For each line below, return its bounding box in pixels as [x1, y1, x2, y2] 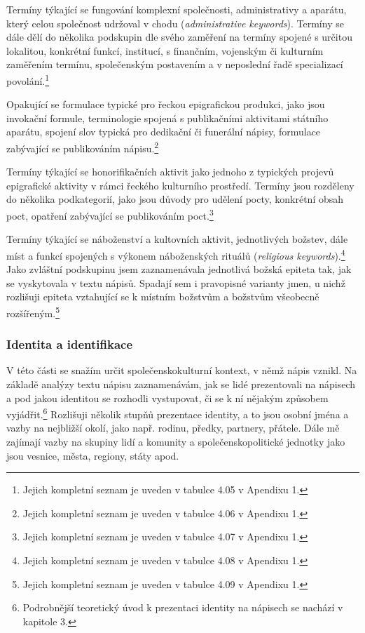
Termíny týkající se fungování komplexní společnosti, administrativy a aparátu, [6, 2, 347, 16]
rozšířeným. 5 [6, 303, 60, 320]
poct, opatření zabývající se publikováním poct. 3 [6, 206, 214, 222]
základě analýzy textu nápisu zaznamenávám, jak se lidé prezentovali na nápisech [6, 376, 356, 391]
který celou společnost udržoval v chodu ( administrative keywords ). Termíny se [6, 15, 344, 30]
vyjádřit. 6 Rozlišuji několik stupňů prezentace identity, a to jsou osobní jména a [6, 405, 349, 421]
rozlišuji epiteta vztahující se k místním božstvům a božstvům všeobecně [6, 289, 319, 304]
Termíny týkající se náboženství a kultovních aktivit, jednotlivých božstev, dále [6, 232, 348, 246]
